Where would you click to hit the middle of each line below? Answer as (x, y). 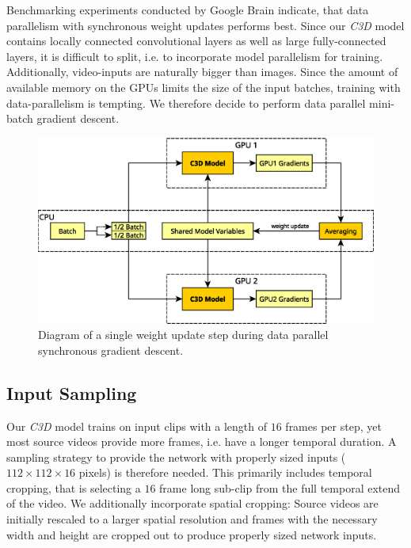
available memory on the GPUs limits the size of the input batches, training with (204, 87)
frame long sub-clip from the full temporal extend (280, 487)
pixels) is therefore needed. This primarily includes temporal (225, 472)
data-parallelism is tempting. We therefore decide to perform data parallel (186, 103)
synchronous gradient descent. (111, 350)
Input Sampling (72, 392)
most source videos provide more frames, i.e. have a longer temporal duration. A (202, 441)
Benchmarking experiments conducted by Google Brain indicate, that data (188, 10)
